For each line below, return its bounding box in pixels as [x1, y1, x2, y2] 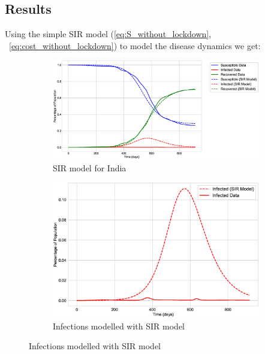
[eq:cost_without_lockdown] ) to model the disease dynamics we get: [9, 39, 261, 52]
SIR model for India [53, 161, 127, 174]
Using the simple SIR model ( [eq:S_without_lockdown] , [5, 28, 212, 40]
